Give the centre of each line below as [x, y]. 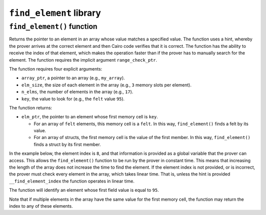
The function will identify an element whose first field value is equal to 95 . [84, 190]
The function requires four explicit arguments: [56, 69]
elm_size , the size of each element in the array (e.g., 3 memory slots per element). [106, 85]
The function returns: [31, 107]
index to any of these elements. [41, 206]
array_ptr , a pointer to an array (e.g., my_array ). [73, 78]
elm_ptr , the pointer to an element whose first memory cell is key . [90, 117]
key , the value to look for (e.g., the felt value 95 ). [73, 99]
